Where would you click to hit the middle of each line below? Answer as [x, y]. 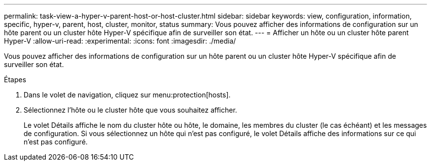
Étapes [15, 80]
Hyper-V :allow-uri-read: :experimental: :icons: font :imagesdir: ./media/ [120, 41]
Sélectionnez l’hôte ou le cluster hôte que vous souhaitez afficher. [130, 110]
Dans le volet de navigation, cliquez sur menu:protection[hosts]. [127, 95]
